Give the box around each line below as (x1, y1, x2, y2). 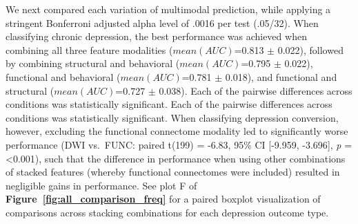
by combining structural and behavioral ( (6, 56, 180, 71)
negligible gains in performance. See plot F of (6, 178, 197, 192)
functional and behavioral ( (6, 69, 121, 84)
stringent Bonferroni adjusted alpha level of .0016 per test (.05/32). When (6, 15, 319, 30)
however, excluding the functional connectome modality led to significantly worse (6, 124, 348, 138)
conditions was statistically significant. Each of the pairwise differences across (6, 97, 332, 111)
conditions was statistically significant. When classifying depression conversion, (6, 110, 339, 124)
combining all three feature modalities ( (6, 42, 173, 57)
